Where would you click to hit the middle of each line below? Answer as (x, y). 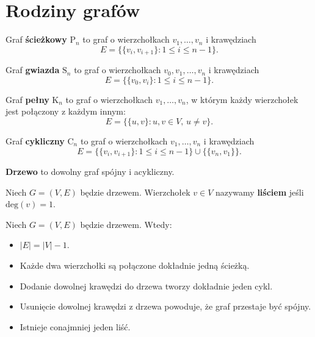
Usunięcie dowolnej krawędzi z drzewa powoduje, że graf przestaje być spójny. (165, 306)
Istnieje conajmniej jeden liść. (75, 326)
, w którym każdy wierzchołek (242, 99)
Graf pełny (27, 99)
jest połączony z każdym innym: (66, 111)
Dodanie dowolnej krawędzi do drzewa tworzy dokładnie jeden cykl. (146, 286)
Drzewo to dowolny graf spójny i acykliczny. (90, 171)
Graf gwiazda (33, 70)
